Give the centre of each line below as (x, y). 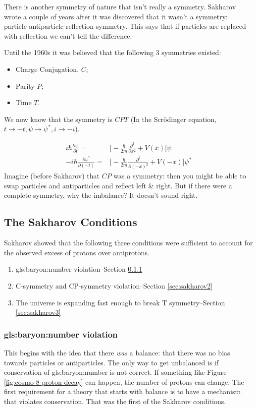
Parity (25, 86)
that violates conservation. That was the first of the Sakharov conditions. (115, 401)
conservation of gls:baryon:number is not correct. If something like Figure (115, 372)
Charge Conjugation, (47, 69)
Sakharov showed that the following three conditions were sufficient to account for (128, 243)
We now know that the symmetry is (58, 119)
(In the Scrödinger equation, (173, 119)
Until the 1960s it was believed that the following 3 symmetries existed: (113, 52)
